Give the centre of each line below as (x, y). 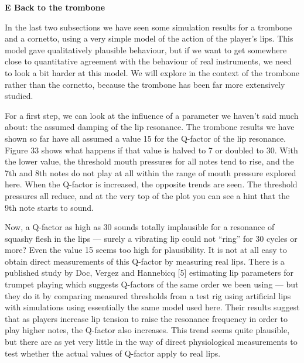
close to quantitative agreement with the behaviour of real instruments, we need (148, 61)
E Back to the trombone (55, 7)
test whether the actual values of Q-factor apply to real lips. (113, 353)
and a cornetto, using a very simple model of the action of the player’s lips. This (149, 38)
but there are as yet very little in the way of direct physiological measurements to (151, 342)
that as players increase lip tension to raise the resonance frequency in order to (146, 318)
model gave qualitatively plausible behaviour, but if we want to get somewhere (146, 49)
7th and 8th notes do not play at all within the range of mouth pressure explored (151, 172)
